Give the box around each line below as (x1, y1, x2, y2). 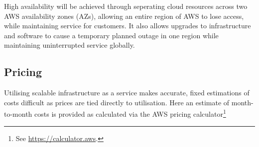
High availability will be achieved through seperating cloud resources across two (4, 1, 248, 11)
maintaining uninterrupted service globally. (4, 40, 135, 50)
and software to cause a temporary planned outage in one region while (4, 30, 219, 40)
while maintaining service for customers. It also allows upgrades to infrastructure (4, 20, 251, 31)
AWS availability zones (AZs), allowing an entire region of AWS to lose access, (4, 10, 244, 21)
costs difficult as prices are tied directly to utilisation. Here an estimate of (4, 97, 230, 107)
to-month (4, 109, 32, 119)
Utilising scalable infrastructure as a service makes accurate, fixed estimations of (4, 87, 250, 98)
